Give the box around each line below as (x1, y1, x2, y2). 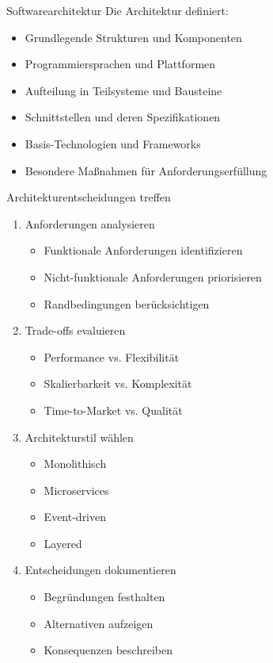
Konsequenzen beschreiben (44, 642, 173, 658)
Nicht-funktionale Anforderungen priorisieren (44, 268, 262, 285)
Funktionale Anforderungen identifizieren (44, 242, 243, 259)
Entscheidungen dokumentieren (25, 561, 176, 578)
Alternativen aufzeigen (44, 615, 154, 631)
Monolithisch (44, 455, 107, 472)
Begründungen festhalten (44, 588, 165, 605)
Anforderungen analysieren (25, 215, 155, 232)
